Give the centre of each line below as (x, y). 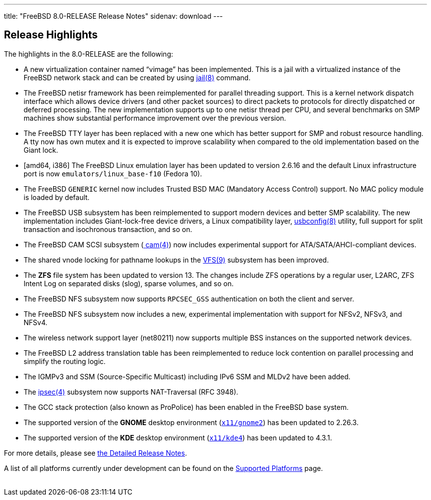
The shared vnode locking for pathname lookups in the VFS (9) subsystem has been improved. (176, 260)
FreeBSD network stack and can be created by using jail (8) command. (137, 77)
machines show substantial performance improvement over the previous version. (155, 118)
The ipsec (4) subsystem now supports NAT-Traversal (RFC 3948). (131, 392)
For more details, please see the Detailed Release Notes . (95, 453)
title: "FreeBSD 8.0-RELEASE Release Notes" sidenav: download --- (113, 16)
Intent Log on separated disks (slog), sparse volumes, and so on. (129, 283)
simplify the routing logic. (65, 361)
